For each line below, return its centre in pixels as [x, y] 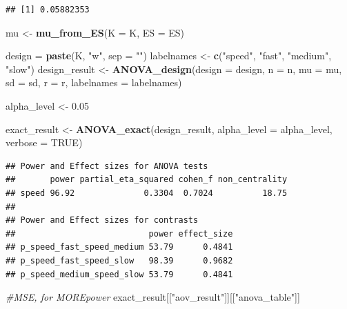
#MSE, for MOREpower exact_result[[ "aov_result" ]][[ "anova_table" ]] [153, 297]
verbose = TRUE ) [44, 142]
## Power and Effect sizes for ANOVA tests [107, 166]
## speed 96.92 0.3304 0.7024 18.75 [147, 193]
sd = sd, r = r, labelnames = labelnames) [94, 82]
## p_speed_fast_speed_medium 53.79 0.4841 [119, 247]
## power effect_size [119, 233]
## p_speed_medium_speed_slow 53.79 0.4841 [119, 274]
